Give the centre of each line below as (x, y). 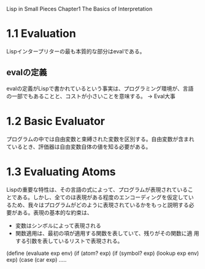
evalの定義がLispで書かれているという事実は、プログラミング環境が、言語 (100, 88)
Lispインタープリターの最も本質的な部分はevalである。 (76, 51)
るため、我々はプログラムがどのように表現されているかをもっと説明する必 (100, 205)
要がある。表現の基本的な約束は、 (49, 212)
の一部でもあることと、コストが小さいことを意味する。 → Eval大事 (91, 96)
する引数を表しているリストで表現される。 (69, 241)
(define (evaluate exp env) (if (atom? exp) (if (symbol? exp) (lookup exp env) (103, 253)
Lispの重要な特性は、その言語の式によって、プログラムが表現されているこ (100, 189)
